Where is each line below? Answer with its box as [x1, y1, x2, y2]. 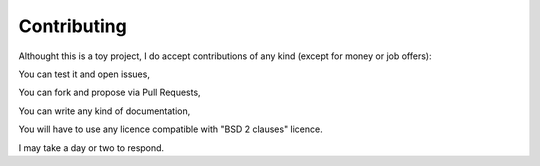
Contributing [18, 15, 127, 37]
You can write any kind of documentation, [18, 105, 191, 117]
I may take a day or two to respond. [18, 141, 165, 154]
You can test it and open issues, [18, 68, 150, 80]
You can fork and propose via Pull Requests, [18, 86, 201, 99]
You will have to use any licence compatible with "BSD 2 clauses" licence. [18, 123, 324, 135]
